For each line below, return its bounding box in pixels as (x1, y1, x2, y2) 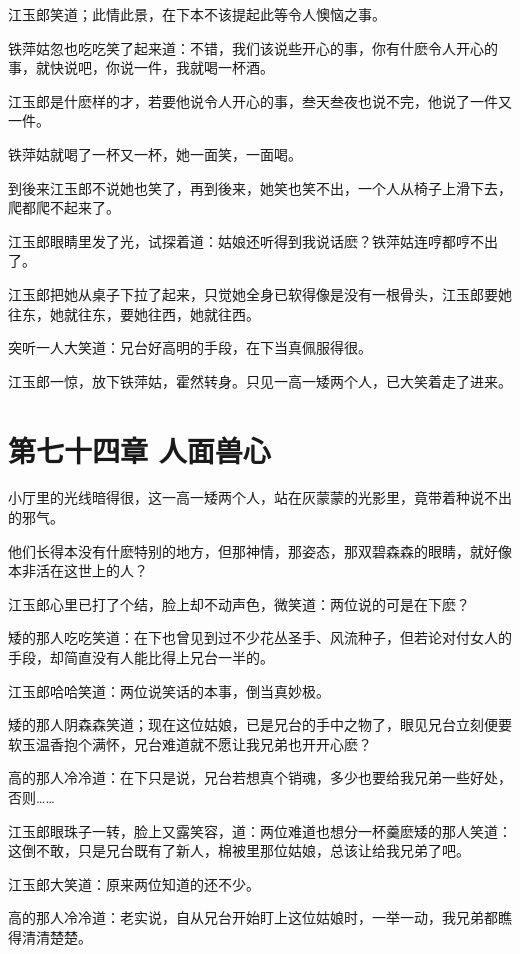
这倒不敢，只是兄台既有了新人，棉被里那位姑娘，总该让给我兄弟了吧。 (8, 840, 470, 861)
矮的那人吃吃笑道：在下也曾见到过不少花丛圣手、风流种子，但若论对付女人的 (8, 627, 512, 648)
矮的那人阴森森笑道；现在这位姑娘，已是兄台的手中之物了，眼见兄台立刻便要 (8, 714, 512, 735)
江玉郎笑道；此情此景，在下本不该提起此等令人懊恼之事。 (8, 4, 386, 24)
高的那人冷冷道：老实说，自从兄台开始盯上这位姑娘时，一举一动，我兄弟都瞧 (8, 907, 512, 928)
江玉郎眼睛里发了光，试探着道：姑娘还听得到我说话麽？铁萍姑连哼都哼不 (8, 230, 484, 251)
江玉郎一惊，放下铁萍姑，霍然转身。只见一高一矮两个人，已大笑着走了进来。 (8, 370, 512, 391)
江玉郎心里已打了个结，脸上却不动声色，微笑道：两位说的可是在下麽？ (8, 593, 470, 614)
